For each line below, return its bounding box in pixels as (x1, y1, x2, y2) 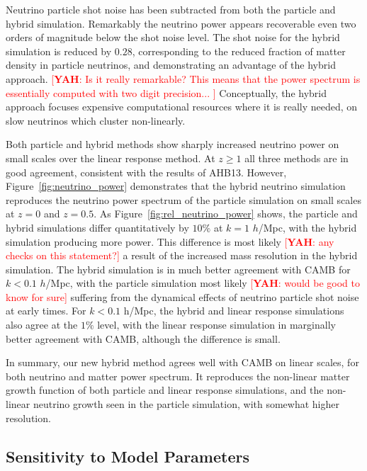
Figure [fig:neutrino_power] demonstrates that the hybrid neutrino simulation (6, 178, 346, 193)
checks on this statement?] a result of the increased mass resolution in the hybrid (6, 248, 358, 263)
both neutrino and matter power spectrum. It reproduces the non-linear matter (6, 368, 350, 383)
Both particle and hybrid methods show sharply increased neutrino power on (6, 137, 339, 152)
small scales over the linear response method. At (6, 150, 215, 165)
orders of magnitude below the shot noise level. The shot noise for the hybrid (6, 30, 340, 45)
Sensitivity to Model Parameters (6, 445, 249, 467)
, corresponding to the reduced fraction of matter (132, 43, 346, 58)
